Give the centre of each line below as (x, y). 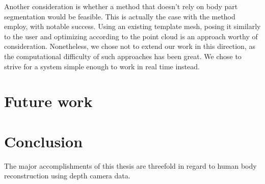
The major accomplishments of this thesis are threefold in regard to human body (130, 165)
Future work (48, 101)
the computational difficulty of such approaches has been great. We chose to (123, 56)
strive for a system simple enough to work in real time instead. (102, 66)
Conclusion (44, 141)
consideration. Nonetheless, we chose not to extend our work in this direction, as (130, 46)
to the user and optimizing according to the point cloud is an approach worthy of (131, 36)
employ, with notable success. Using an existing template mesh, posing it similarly (132, 26)
